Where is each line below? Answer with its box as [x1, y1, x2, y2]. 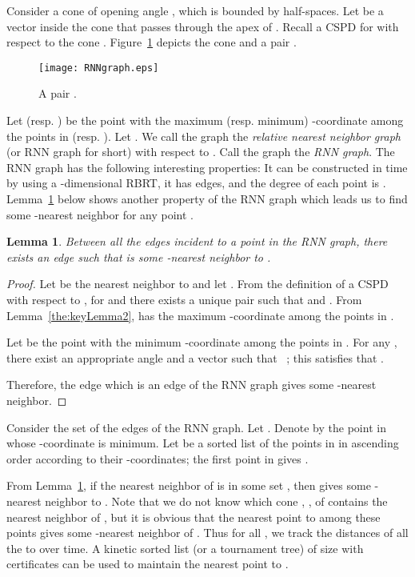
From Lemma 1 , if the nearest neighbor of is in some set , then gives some [6, 477, 371, 494]
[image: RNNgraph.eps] [38, 62, 159, 74]
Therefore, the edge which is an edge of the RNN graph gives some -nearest [6, 376, 377, 393]
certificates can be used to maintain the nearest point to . [6, 555, 289, 572]
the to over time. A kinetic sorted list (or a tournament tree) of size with [6, 539, 364, 556]
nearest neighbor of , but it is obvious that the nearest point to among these [6, 508, 381, 525]
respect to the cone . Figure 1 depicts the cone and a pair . [6, 34, 297, 50]
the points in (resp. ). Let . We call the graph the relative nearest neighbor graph [6, 127, 401, 144]
